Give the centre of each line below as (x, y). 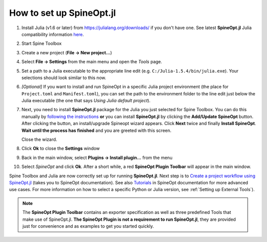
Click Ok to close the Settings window (61, 149)
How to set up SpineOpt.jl (63, 13)
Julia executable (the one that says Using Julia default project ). (86, 101)
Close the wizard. (39, 140)
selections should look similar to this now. (64, 78)
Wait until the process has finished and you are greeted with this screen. (96, 130)
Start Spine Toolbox (42, 43)
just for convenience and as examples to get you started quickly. (88, 226)
